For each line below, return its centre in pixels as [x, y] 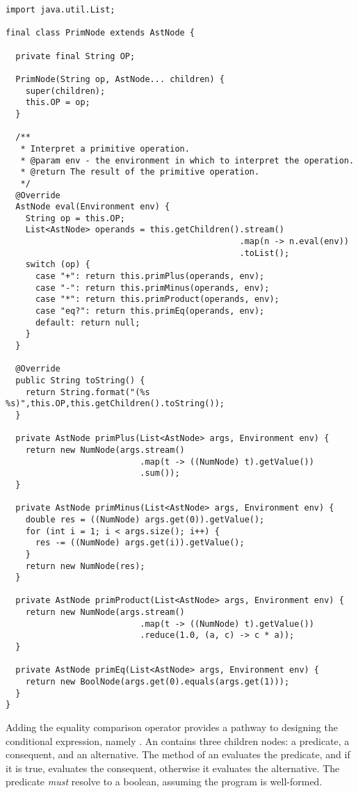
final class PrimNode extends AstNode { [100, 33]
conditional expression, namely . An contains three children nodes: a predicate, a [178, 740]
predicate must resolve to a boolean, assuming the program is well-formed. [164, 782]
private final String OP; [75, 56]
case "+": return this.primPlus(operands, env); [150, 277]
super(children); [65, 91]
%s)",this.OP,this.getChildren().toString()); [115, 404]
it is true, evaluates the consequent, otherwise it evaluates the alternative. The [173, 768]
